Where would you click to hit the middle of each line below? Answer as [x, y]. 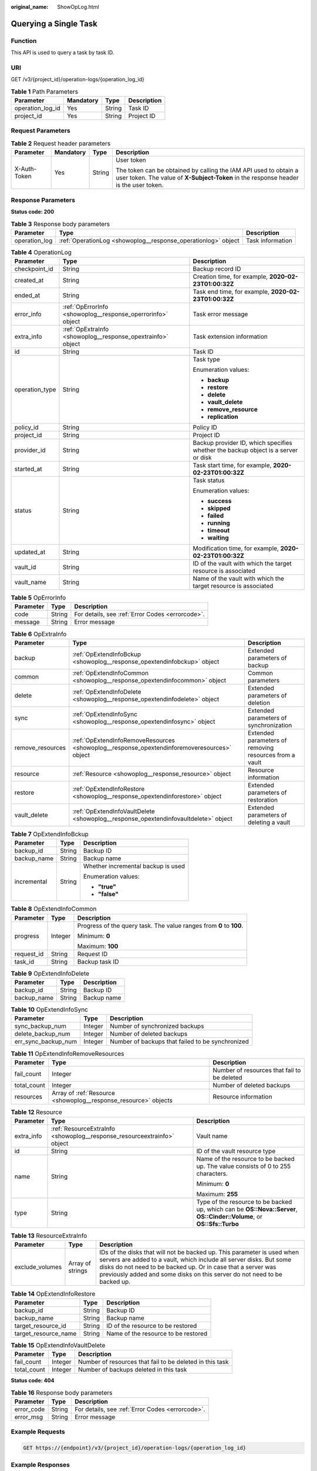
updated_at [30, 552]
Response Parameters [43, 200]
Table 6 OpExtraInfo [39, 634]
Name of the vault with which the [239, 578]
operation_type [35, 390]
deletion [259, 703]
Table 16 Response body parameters [62, 1393]
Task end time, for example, [231, 292]
